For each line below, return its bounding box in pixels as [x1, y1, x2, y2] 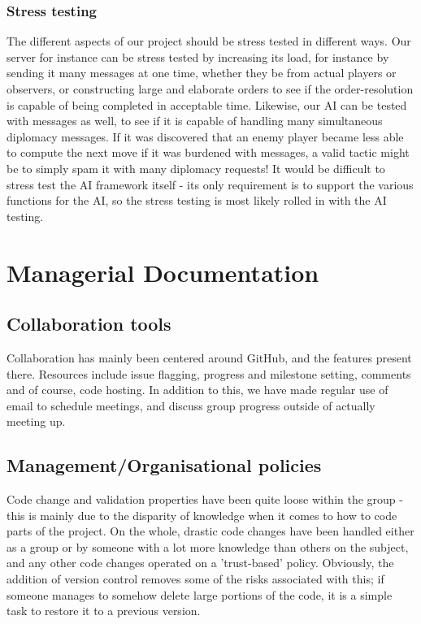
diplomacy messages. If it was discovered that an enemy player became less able [7, 128, 404, 145]
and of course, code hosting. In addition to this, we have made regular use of [7, 381, 388, 398]
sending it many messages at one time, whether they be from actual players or [7, 64, 397, 81]
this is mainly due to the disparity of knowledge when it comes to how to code [7, 506, 397, 523]
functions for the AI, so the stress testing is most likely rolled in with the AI [7, 192, 387, 209]
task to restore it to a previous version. [7, 602, 201, 619]
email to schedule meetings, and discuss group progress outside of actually [7, 396, 375, 414]
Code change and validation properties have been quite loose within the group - [7, 491, 403, 508]
